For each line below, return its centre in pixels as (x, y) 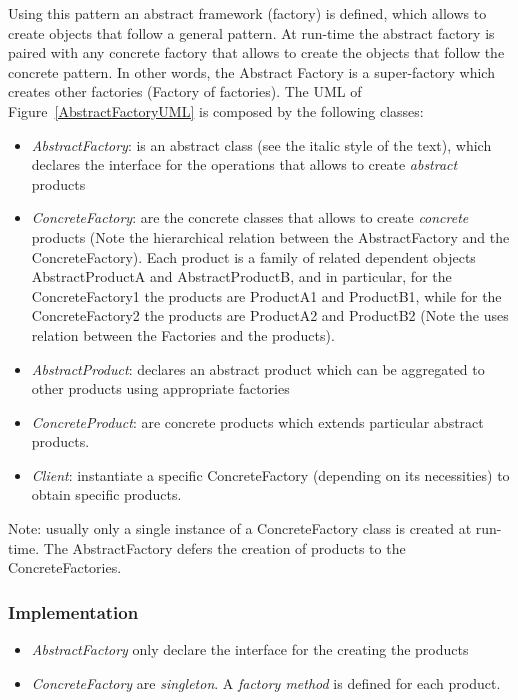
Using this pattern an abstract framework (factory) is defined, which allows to (247, 13)
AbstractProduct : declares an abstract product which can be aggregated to (258, 368)
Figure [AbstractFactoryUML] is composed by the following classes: (216, 110)
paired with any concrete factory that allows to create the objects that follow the (256, 52)
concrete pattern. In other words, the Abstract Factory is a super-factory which (251, 71)
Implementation (73, 611)
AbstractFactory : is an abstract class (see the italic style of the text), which (261, 144)
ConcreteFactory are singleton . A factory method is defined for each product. (266, 682)
